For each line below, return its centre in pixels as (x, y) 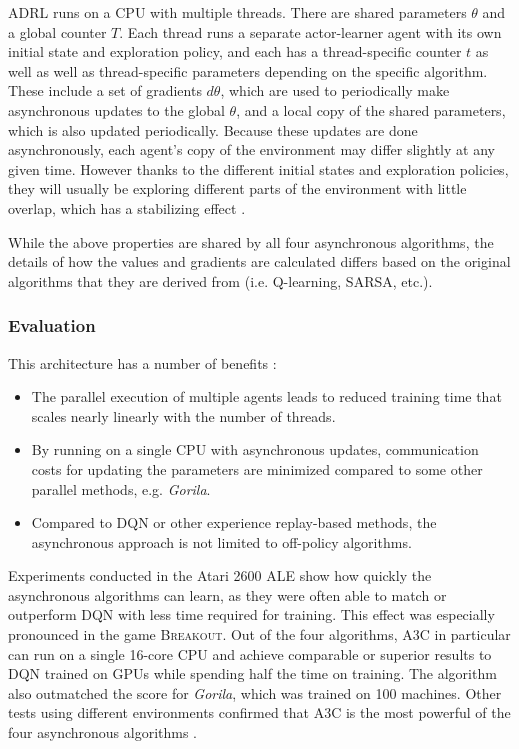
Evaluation (52, 325)
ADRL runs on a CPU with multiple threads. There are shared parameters (237, 12)
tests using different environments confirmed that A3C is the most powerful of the (259, 712)
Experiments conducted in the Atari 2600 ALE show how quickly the (220, 575)
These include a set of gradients (105, 90)
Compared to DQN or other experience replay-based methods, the (234, 522)
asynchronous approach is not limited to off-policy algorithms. (221, 541)
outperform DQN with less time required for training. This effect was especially (251, 614)
